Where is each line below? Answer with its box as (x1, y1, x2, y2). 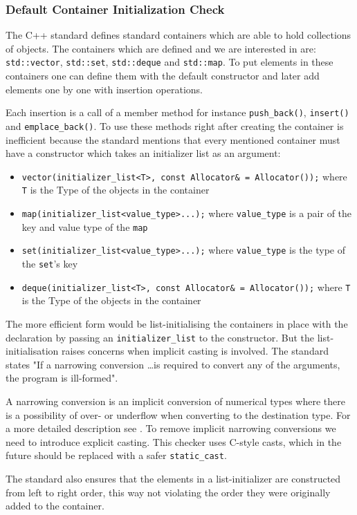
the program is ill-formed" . (6, 371, 118, 385)
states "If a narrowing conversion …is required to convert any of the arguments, (6, 357, 340, 371)
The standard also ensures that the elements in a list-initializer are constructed (6, 471, 341, 485)
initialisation (6, 344, 59, 358)
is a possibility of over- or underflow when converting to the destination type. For (6, 407, 351, 422)
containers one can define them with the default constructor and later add (6, 68, 320, 83)
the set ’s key (21, 256, 78, 271)
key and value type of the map (21, 219, 148, 234)
